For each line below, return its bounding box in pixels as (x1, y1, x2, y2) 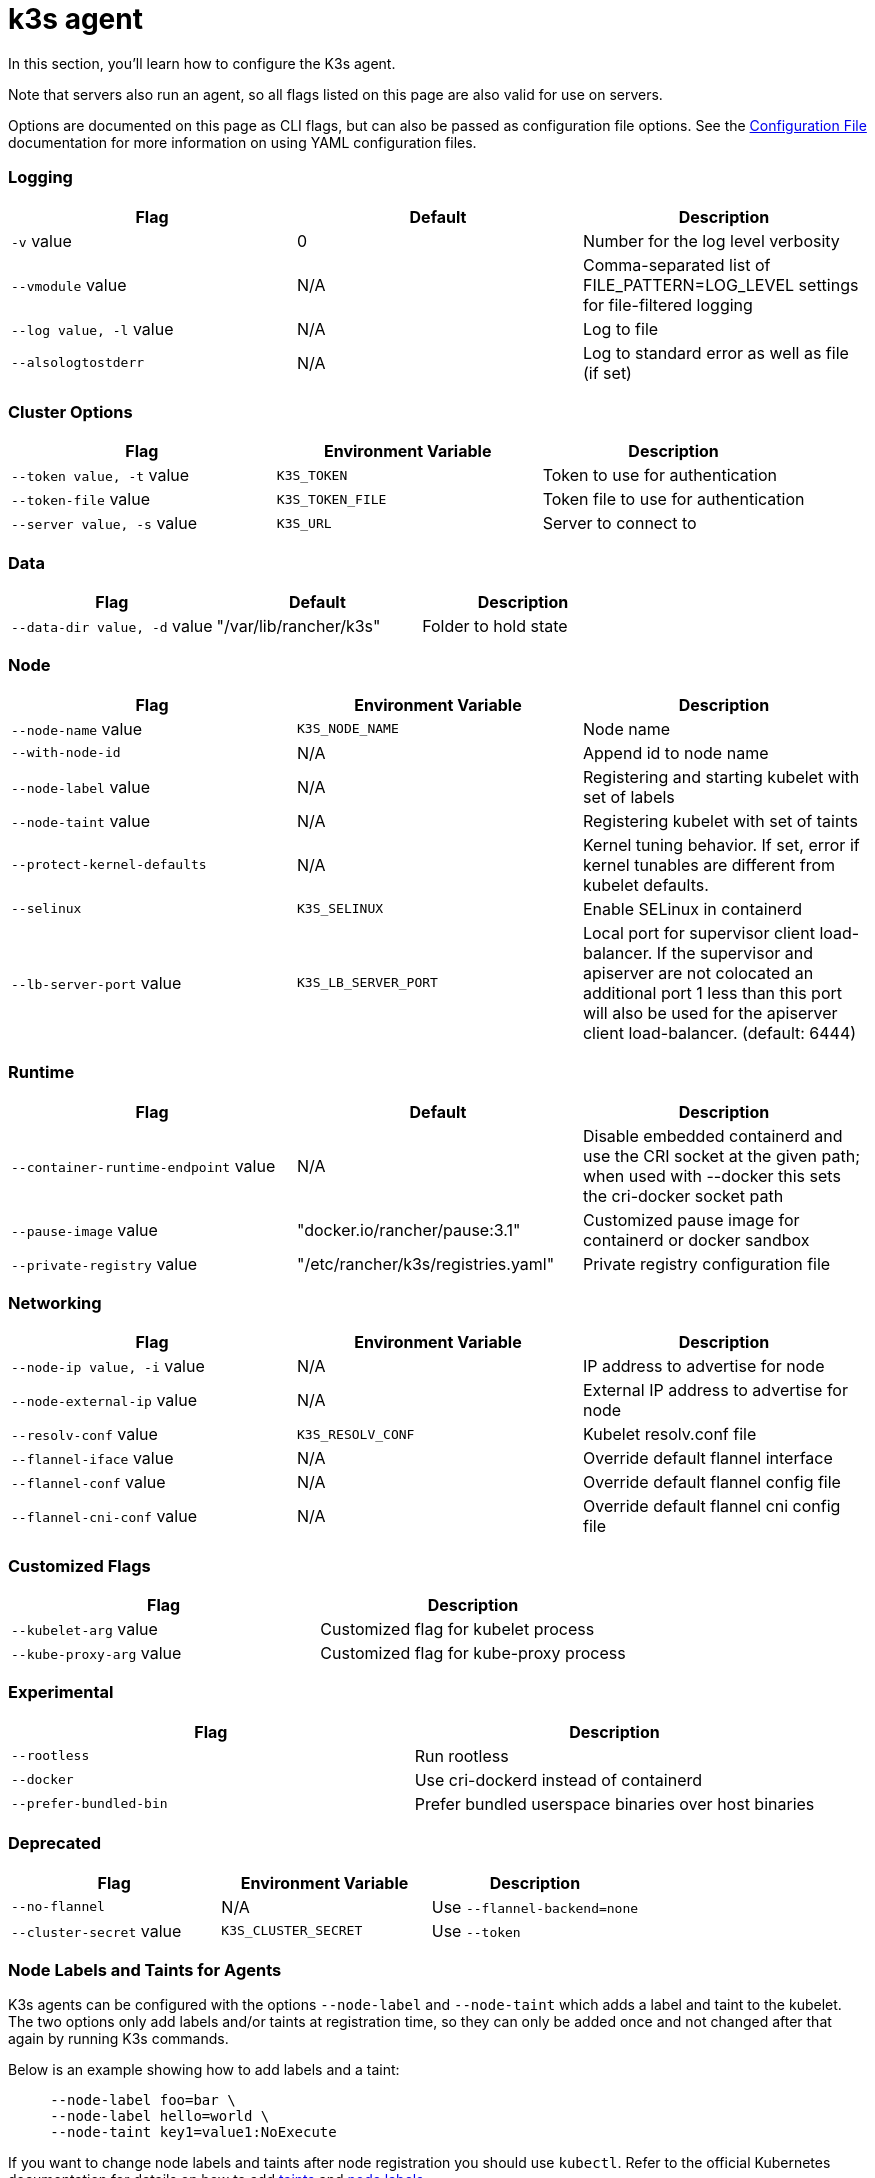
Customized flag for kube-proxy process (320, 1643, 626, 1663)
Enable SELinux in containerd (582, 898, 802, 919)
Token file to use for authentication (542, 489, 805, 510)
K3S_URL (276, 515, 332, 531)
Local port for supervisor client (582, 922, 815, 943)
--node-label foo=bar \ (50, 2092, 236, 2109)
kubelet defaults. (582, 874, 709, 895)
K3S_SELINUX (296, 901, 384, 917)
